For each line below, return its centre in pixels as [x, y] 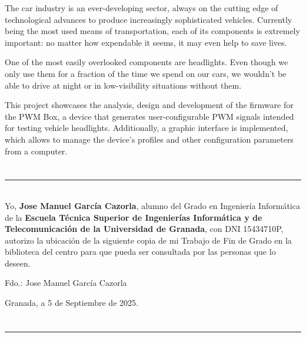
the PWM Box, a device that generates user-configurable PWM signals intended [149, 116]
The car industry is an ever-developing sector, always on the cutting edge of [142, 8]
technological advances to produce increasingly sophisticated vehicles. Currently [149, 19]
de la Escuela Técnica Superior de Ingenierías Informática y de [134, 217]
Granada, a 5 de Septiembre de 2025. [71, 303]
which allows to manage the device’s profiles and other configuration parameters [149, 139]
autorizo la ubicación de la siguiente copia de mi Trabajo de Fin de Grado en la [148, 240]
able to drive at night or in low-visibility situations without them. [123, 85]
